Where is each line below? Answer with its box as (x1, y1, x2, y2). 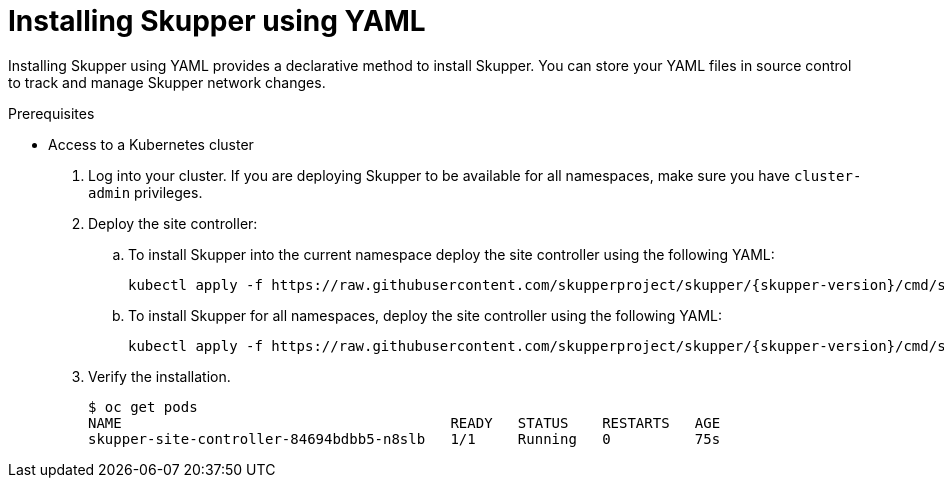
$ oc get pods (88, 398, 198, 415)
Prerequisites (8, 104, 95, 122)
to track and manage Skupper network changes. (8, 73, 326, 91)
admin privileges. (88, 183, 203, 201)
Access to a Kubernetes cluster (48, 135, 254, 153)
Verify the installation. (88, 367, 231, 385)
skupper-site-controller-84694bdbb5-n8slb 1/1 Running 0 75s (88, 430, 721, 447)
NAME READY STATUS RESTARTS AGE (88, 414, 721, 431)
